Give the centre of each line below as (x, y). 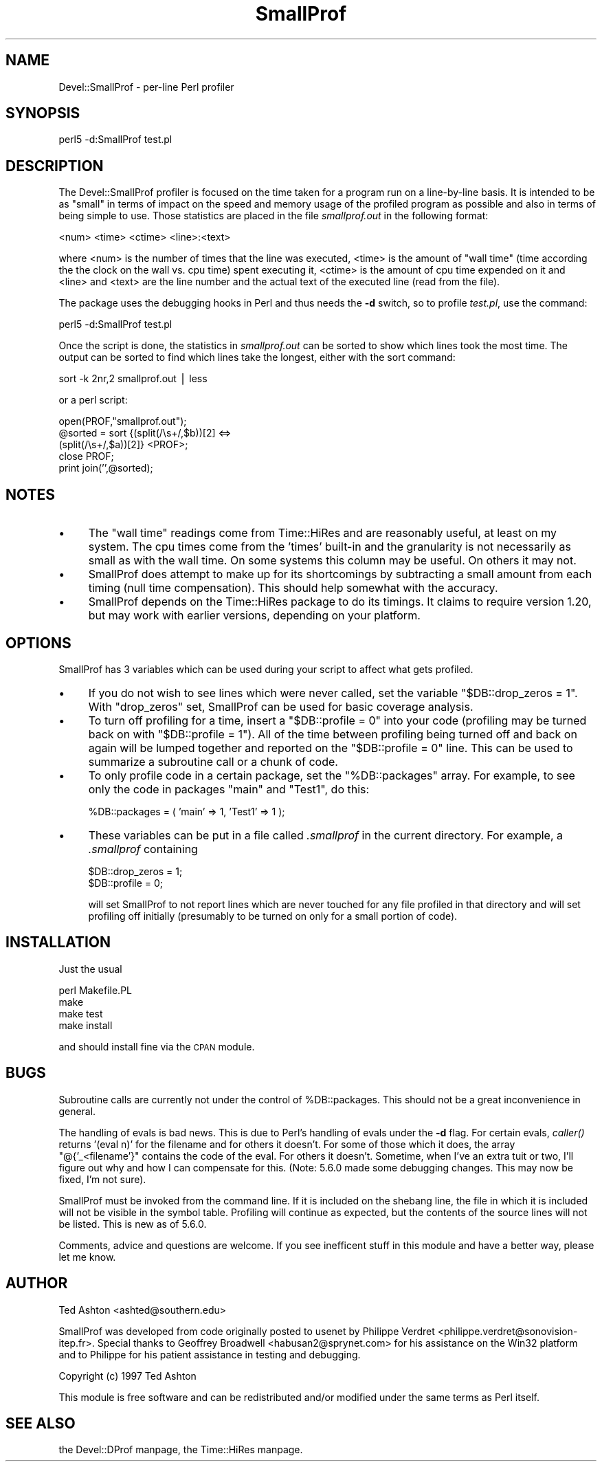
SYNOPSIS (43, 113)
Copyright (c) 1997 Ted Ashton (127, 1376)
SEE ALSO (41, 1423)
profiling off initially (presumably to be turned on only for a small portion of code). (273, 916)
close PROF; (86, 456)
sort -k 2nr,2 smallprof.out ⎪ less (133, 379)
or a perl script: (93, 400)
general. (77, 1111)
